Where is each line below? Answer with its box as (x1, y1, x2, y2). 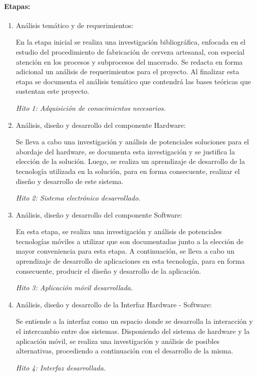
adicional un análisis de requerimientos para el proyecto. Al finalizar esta (16, 66, 239, 77)
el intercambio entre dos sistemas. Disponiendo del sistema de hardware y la (16, 326, 250, 336)
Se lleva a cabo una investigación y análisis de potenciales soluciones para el (16, 136, 249, 147)
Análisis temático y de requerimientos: (16, 20, 134, 30)
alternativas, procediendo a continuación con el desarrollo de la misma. (16, 345, 233, 356)
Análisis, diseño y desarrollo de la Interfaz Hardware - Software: (16, 299, 212, 309)
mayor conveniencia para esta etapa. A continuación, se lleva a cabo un (16, 246, 234, 256)
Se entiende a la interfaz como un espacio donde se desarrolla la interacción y (16, 316, 253, 326)
